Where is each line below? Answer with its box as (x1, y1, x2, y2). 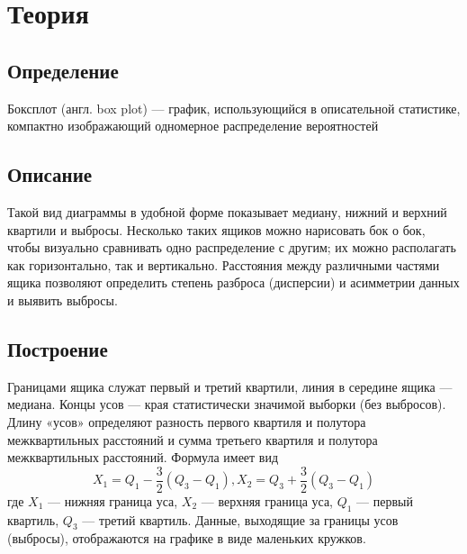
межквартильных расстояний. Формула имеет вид (7, 448, 279, 467)
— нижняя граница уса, (47, 491, 178, 510)
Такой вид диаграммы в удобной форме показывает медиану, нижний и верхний (7, 202, 447, 221)
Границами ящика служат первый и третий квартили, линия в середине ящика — (7, 377, 453, 395)
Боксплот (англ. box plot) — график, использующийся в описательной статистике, (7, 98, 461, 117)
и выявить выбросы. (7, 290, 118, 309)
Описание (7, 160, 93, 188)
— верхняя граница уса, (201, 491, 333, 510)
